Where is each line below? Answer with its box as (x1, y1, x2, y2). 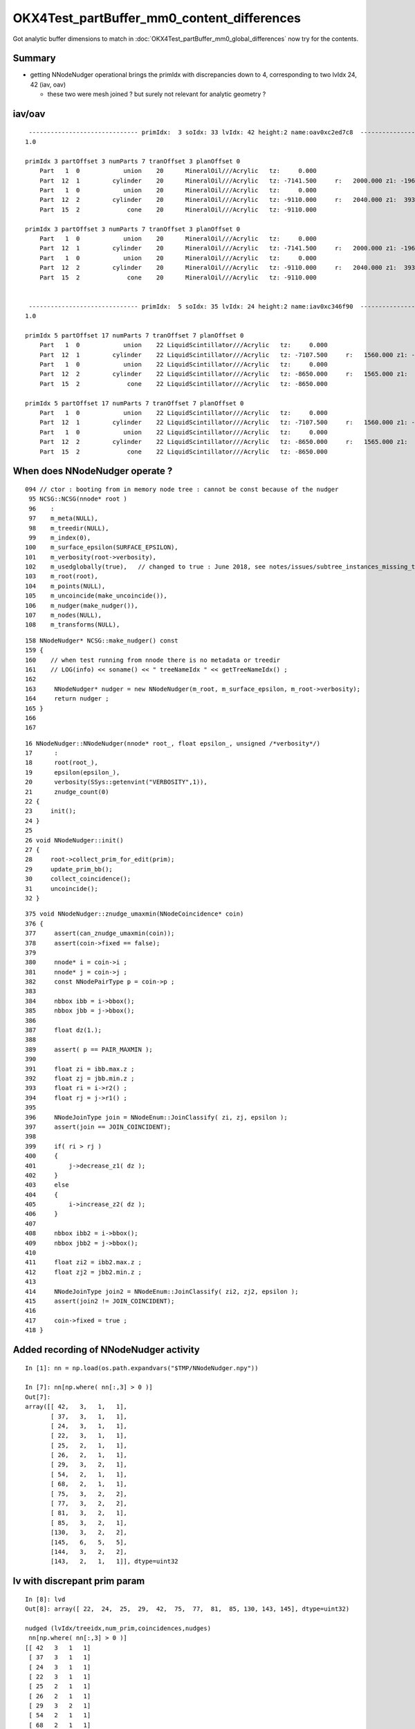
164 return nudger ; (25, 695, 109, 703)
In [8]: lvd (25, 1595, 66, 1603)
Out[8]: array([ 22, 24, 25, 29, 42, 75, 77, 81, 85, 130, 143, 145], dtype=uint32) (25, 1605, 350, 1613)
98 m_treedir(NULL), (28, 524, 109, 532)
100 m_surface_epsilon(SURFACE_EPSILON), (25, 544, 179, 551)
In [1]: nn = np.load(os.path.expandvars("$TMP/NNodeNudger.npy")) (25, 1364, 259, 1372)
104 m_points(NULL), (25, 582, 106, 590)
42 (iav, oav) (30, 80, 66, 89)
